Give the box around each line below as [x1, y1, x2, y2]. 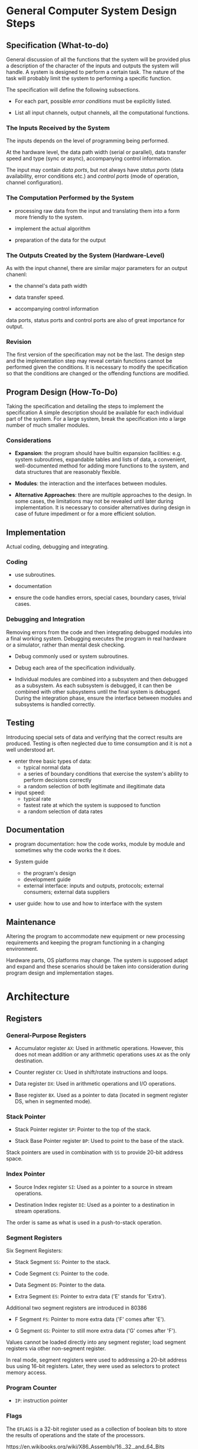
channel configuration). [6, 179, 63, 186]
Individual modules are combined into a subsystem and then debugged [14, 675, 188, 683]
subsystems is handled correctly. [14, 700, 96, 707]
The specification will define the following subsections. [6, 86, 140, 93]
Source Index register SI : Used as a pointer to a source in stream [14, 1183, 173, 1190]
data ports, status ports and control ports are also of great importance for [6, 316, 185, 323]
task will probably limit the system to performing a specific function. [6, 75, 172, 82]
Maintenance [6, 917, 56, 927]
